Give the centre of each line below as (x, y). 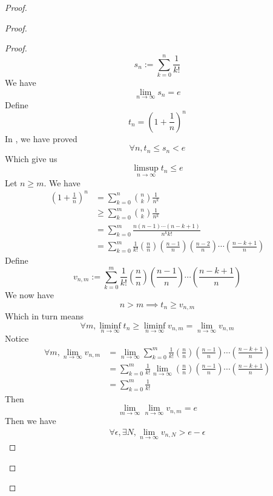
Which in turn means (44, 316)
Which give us (31, 158)
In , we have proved (41, 138)
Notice (17, 338)
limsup (146, 168)
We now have (29, 295)
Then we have (31, 421)
